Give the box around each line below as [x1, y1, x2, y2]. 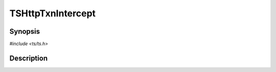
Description [9, 54, 48, 62]
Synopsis [9, 27, 40, 36]
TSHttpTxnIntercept [9, 8, 96, 19]
